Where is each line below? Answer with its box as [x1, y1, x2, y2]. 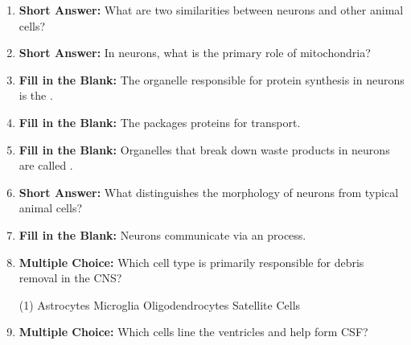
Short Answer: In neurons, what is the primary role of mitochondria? [18, 44, 371, 61]
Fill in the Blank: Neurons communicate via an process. [18, 226, 306, 243]
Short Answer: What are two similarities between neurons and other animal [18, 2, 404, 18]
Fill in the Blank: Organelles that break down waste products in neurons [18, 141, 390, 158]
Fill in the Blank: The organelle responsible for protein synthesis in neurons [18, 71, 405, 88]
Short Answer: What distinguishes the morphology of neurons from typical [18, 183, 399, 200]
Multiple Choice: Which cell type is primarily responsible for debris [18, 253, 364, 270]
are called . [18, 157, 73, 174]
